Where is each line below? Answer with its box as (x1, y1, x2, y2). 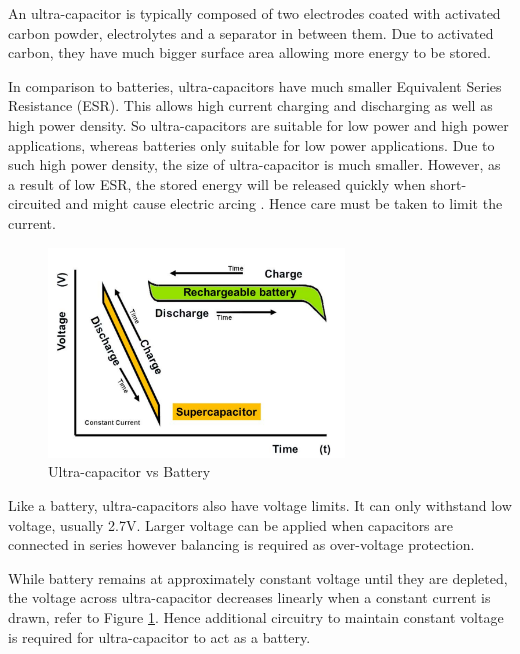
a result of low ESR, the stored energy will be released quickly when (8, 173, 426, 194)
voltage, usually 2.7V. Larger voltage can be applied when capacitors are (8, 514, 454, 535)
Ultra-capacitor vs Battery (48, 461, 211, 482)
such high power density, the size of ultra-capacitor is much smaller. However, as (8, 154, 501, 175)
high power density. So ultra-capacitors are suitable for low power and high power (8, 114, 509, 135)
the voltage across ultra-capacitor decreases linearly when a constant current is (8, 587, 491, 608)
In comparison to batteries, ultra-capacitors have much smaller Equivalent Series (8, 75, 502, 96)
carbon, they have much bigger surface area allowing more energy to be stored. (8, 42, 492, 63)
